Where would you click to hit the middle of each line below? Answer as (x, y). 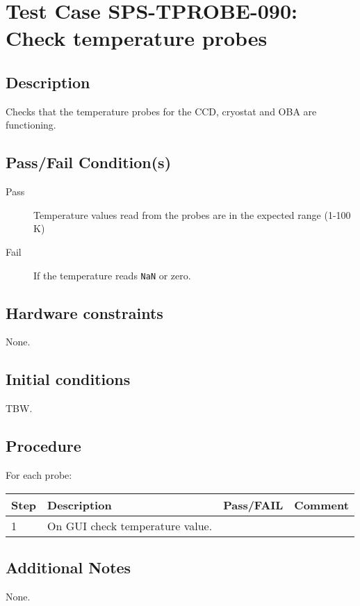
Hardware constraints (84, 312)
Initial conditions (68, 379)
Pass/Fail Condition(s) (89, 162)
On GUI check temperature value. (130, 525)
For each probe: (39, 474)
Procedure (43, 446)
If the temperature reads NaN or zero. (112, 275)
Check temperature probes (137, 38)
